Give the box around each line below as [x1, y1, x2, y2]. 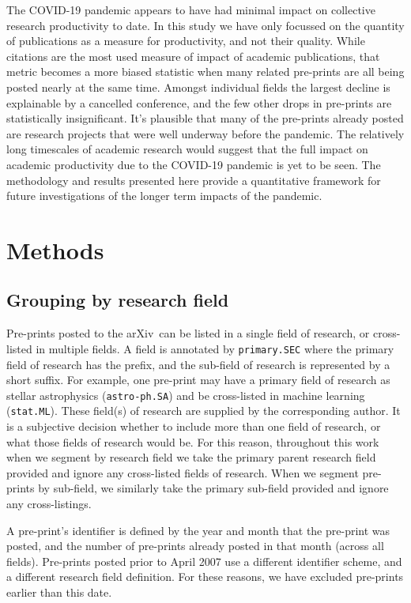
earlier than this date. [6, 583, 112, 600]
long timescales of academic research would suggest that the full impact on [6, 141, 368, 157]
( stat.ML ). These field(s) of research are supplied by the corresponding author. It [6, 402, 401, 419]
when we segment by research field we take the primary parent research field [6, 449, 376, 465]
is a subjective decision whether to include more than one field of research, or [6, 418, 381, 435]
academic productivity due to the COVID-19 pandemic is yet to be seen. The [6, 156, 381, 172]
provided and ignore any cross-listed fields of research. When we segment [6, 464, 359, 481]
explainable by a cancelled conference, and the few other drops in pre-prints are [6, 94, 392, 111]
